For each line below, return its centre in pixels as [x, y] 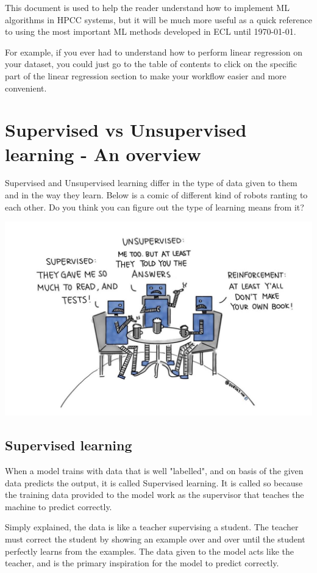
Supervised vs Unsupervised [126, 130]
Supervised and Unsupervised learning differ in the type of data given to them [151, 183]
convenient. [26, 88]
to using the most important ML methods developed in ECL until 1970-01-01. [151, 31]
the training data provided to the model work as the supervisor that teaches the [155, 495]
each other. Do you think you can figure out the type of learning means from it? [155, 207]
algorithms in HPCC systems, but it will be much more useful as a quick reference [158, 19]
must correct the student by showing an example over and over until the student [155, 539]
